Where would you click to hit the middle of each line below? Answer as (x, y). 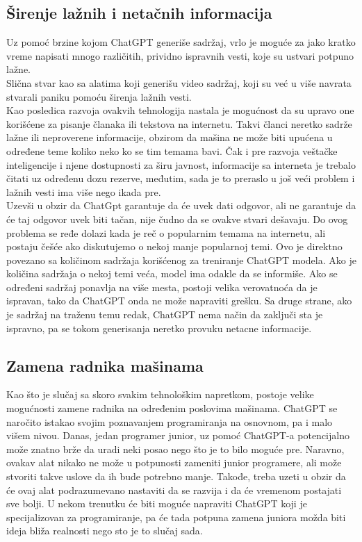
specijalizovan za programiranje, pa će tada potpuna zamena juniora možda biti (176, 517)
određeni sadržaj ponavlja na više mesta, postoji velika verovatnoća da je (162, 287)
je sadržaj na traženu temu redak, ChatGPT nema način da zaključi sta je (165, 314)
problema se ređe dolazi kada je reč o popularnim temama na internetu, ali (166, 232)
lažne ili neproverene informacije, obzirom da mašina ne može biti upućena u (170, 137)
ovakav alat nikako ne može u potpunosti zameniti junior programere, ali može (174, 462)
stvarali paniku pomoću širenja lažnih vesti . (99, 96)
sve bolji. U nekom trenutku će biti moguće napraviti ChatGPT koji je (157, 503)
